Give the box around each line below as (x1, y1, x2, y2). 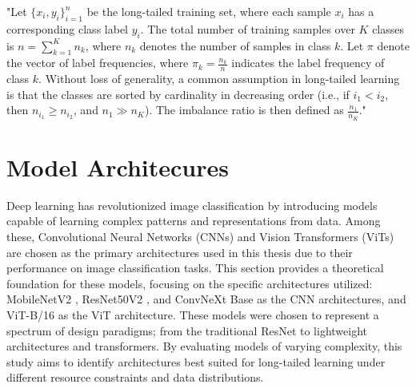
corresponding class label (6, 20, 128, 37)
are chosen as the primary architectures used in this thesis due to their (6, 243, 353, 260)
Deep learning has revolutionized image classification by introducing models (6, 196, 378, 213)
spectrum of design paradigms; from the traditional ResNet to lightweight (6, 322, 367, 339)
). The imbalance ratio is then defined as (144, 101, 344, 118)
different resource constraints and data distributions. (6, 369, 264, 386)
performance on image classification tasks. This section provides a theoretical (6, 259, 384, 276)
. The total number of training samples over (140, 20, 355, 37)
